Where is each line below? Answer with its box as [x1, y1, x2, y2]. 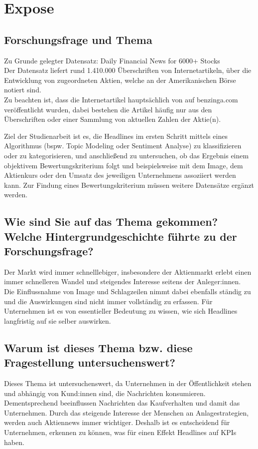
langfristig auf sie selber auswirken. [4, 315, 111, 326]
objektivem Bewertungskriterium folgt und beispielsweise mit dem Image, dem [4, 160, 243, 170]
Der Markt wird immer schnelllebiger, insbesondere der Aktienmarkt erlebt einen [4, 266, 252, 277]
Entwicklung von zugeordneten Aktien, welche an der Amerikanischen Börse [4, 74, 236, 85]
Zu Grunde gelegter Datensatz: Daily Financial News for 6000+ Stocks [4, 55, 220, 65]
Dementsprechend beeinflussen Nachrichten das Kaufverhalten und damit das [4, 398, 240, 408]
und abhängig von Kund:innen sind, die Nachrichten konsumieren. [4, 388, 206, 398]
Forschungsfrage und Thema [4, 31, 152, 47]
